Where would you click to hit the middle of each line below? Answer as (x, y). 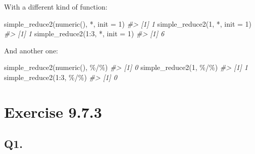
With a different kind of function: (56, 7)
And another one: (31, 50)
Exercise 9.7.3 (53, 111)
